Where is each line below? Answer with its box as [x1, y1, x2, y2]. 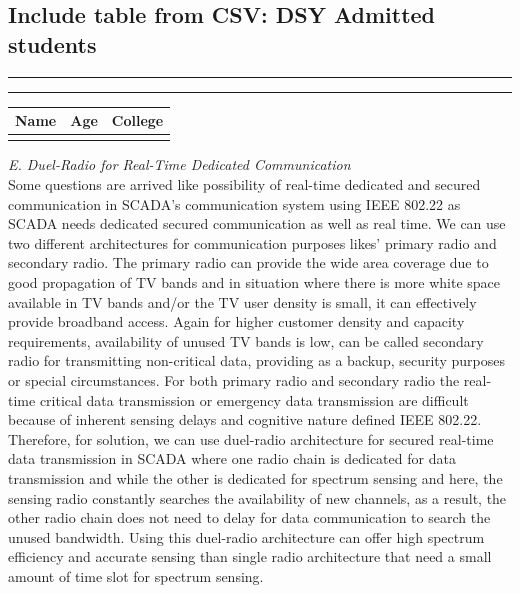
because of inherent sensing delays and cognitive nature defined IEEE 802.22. [8, 409, 482, 430]
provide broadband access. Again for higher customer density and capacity [8, 311, 465, 332]
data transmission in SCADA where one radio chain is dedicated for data [8, 448, 456, 469]
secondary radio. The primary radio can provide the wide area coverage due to [8, 252, 489, 273]
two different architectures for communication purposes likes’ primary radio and [8, 232, 497, 253]
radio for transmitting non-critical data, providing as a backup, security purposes [8, 350, 505, 371]
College [111, 110, 164, 131]
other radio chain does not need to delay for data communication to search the [8, 507, 491, 528]
